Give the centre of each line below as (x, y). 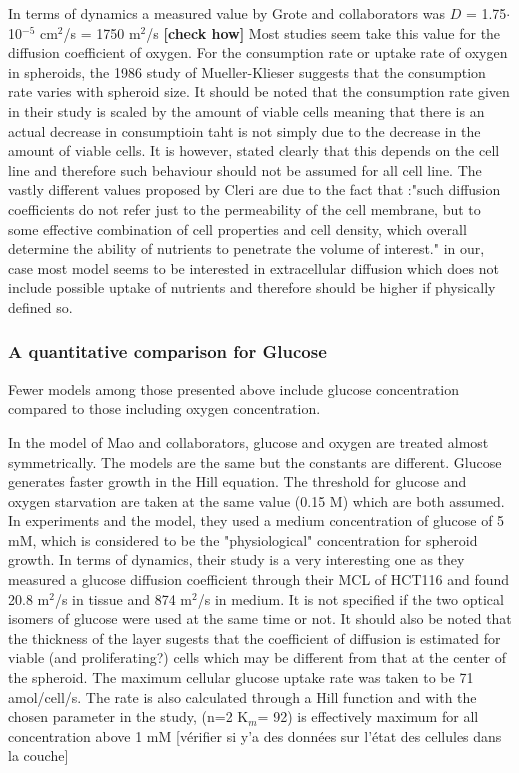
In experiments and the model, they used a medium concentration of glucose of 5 (256, 520)
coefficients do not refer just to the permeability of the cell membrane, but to (244, 208)
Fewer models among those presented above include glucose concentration (233, 388)
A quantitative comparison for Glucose (167, 351)
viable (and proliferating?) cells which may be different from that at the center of (257, 657)
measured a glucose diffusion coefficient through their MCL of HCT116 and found (259, 579)
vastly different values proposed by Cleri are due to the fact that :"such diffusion (254, 189)
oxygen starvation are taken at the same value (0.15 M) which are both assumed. (256, 500)
